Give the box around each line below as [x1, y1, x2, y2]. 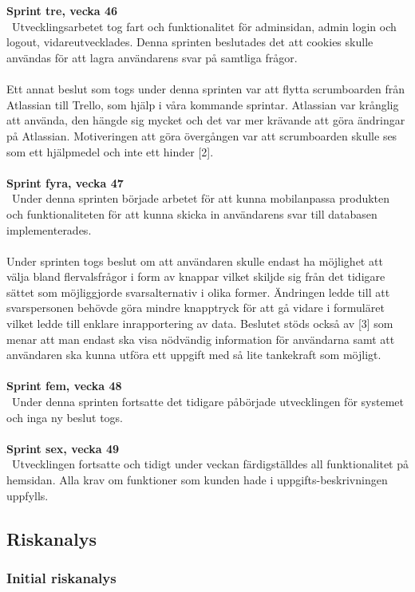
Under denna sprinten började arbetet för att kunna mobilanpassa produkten [11, 190, 390, 207]
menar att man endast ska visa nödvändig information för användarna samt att [6, 330, 395, 347]
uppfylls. [6, 487, 49, 503]
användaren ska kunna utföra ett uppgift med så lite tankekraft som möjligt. [6, 346, 381, 363]
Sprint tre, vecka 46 [6, 2, 118, 19]
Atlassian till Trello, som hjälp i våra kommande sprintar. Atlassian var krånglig [6, 96, 399, 112]
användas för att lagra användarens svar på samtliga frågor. [6, 49, 298, 65]
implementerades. [6, 221, 92, 238]
